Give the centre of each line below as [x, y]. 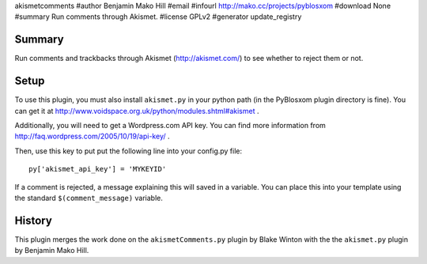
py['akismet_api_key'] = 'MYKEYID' [98, 169]
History [34, 220]
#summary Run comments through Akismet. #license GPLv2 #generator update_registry [158, 17]
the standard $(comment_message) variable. [89, 198]
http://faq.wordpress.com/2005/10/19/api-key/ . [92, 136]
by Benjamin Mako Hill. [52, 251]
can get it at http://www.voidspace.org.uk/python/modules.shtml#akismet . [137, 111]
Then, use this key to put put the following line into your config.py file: [128, 151]
